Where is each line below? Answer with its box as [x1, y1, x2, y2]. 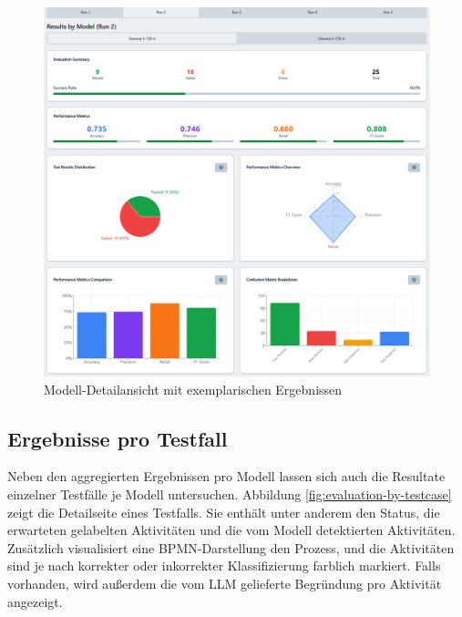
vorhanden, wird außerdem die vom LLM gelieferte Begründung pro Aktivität [7, 573, 442, 592]
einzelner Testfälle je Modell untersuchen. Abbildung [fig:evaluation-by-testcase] [7, 484, 452, 503]
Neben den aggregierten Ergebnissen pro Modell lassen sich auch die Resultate [7, 467, 446, 486]
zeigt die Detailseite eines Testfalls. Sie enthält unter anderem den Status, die [7, 502, 440, 521]
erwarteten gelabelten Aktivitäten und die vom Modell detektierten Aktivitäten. [7, 520, 456, 540]
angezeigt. [7, 591, 63, 611]
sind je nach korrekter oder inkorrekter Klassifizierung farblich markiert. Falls [7, 556, 441, 575]
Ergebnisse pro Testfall [7, 424, 228, 452]
